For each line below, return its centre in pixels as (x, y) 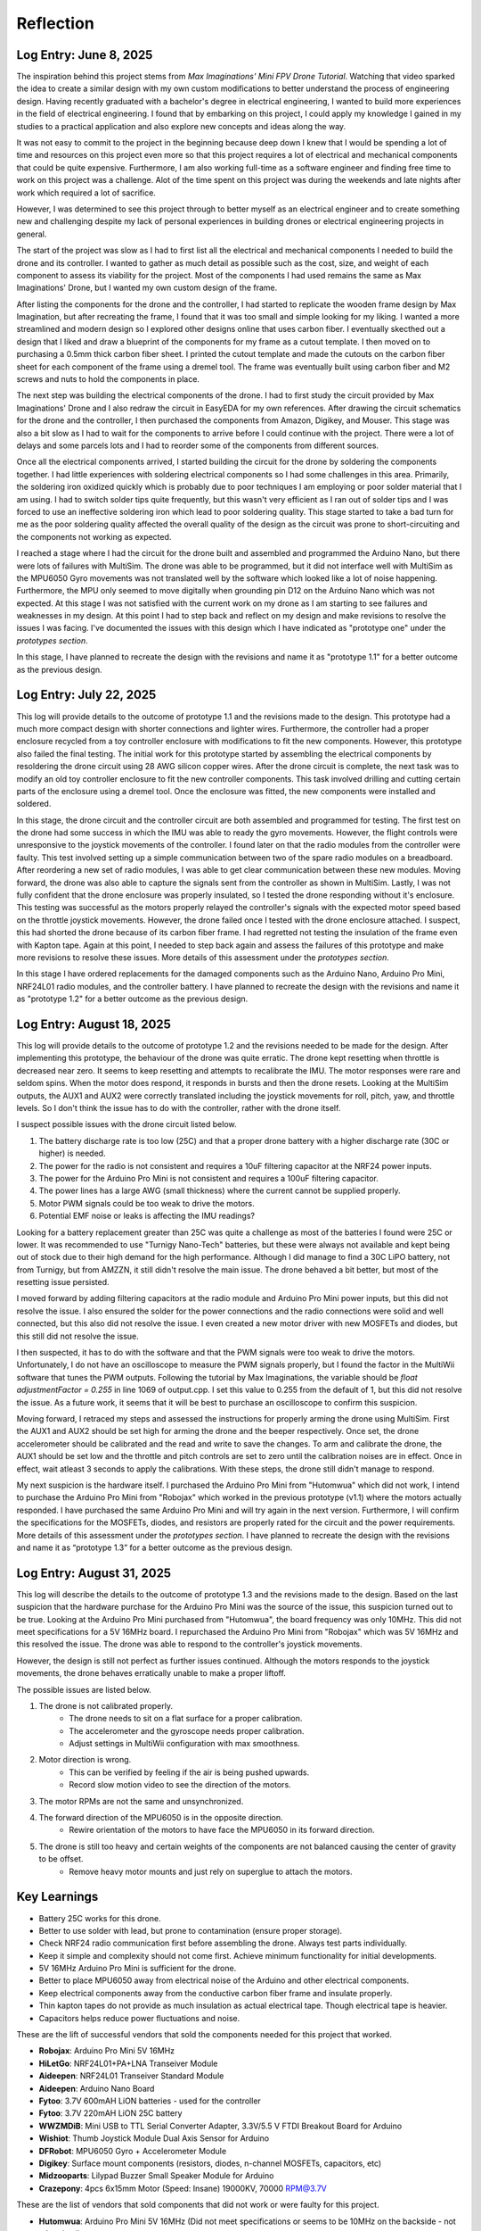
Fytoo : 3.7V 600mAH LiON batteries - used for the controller (150, 2101)
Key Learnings (57, 1897)
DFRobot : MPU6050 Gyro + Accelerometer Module (133, 2151)
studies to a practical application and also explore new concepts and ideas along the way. (181, 126)
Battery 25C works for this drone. (100, 1918)
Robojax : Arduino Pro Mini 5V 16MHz (107, 2051)
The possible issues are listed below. (84, 1689)
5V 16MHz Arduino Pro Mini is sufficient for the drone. (138, 1969)
